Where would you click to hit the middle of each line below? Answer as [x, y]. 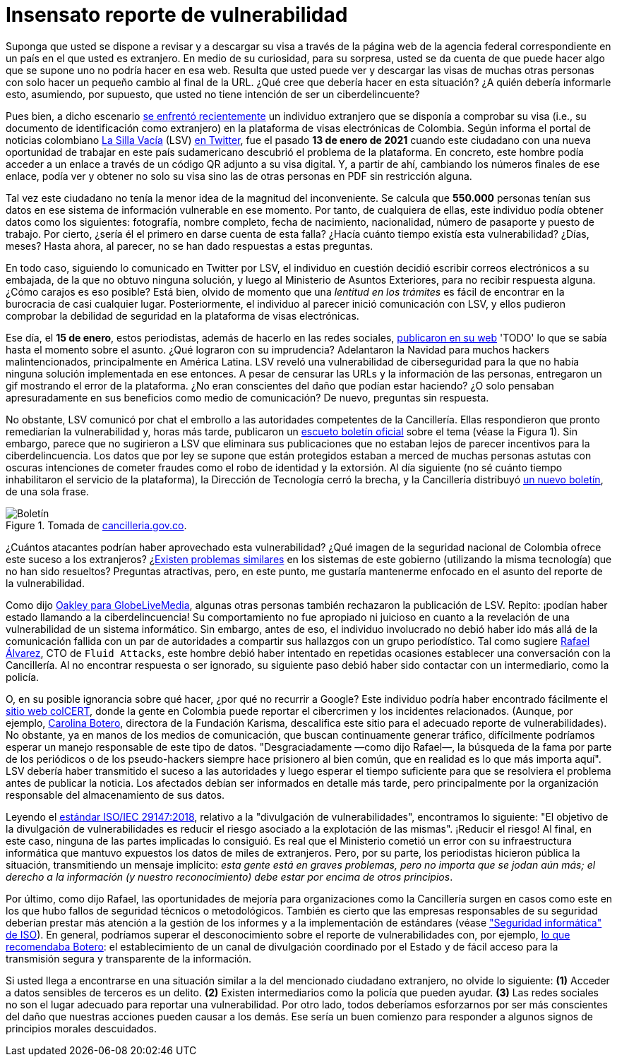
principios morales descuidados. [81, 1028]
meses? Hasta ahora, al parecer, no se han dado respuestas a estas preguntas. [190, 246]
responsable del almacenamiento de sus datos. [115, 795]
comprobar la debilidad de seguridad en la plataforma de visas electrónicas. [182, 315]
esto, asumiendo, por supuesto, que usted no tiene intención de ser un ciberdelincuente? [213, 94]
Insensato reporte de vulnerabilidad [177, 15]
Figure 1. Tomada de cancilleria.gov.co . [96, 525]
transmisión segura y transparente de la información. [129, 958]
